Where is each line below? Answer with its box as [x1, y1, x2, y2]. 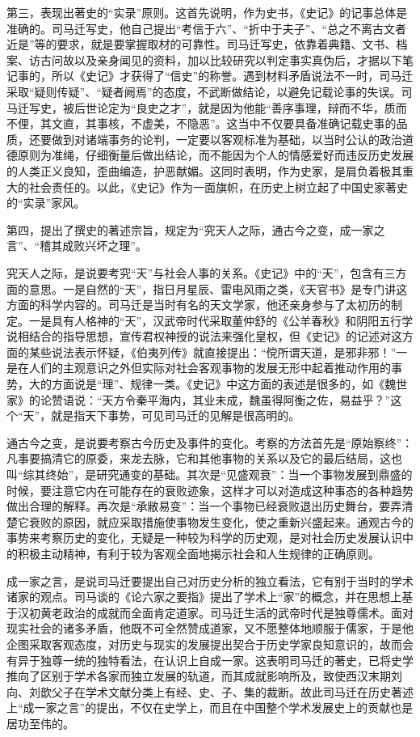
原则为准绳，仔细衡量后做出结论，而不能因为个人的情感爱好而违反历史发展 [17, 146, 414, 163]
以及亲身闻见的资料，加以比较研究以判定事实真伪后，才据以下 [73, 51, 402, 68]
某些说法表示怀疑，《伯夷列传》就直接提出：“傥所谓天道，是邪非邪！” [28, 343, 397, 360]
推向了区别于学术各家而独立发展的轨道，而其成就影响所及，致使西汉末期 [6, 667, 391, 684]
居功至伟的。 [6, 714, 74, 731]
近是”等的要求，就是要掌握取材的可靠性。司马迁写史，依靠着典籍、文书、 [6, 36, 397, 53]
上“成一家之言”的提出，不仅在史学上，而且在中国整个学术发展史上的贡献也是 [6, 699, 414, 716]
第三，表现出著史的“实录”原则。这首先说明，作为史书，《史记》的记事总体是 [6, 4, 408, 20]
